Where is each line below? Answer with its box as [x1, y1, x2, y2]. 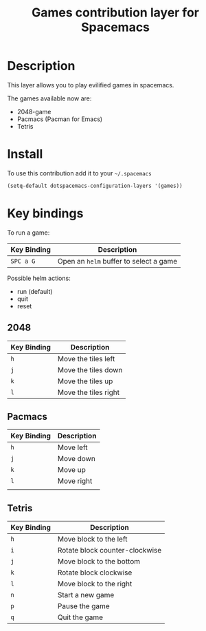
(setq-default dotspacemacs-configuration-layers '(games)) [7, 182, 183, 189]
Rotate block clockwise [57, 568, 133, 577]
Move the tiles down [57, 365, 123, 374]
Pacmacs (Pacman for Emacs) [16, 115, 103, 123]
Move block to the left [57, 535, 128, 544]
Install [7, 147, 43, 162]
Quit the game [57, 612, 103, 622]
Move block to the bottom [57, 557, 141, 566]
